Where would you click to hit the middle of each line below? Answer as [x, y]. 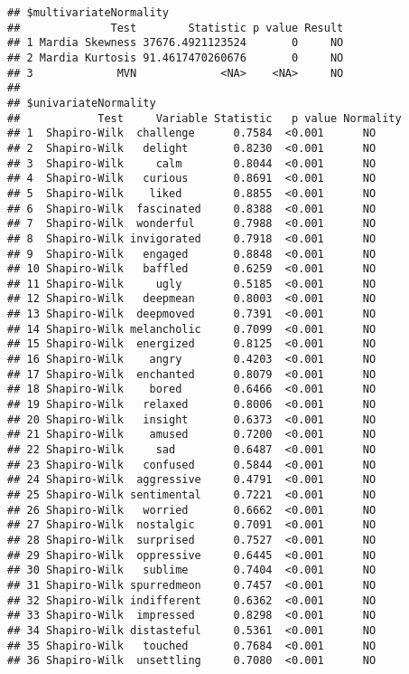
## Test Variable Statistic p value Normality [204, 118]
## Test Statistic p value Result [176, 28]
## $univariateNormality [82, 103]
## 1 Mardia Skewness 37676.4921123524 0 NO [176, 43]
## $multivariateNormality [88, 13]
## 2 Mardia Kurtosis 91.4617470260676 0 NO [176, 57]
